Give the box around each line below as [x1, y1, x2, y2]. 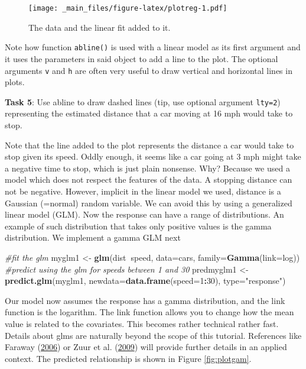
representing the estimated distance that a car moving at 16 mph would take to [5, 107, 293, 119]
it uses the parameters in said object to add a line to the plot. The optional [5, 52, 278, 64]
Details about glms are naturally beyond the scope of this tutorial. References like [5, 329, 302, 341]
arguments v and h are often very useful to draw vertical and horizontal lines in [5, 64, 292, 76]
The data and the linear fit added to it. [28, 21, 171, 33]
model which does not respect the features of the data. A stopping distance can [5, 173, 292, 186]
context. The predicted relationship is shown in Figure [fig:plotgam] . [5, 352, 252, 364]
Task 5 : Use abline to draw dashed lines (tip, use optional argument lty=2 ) [5, 95, 281, 108]
